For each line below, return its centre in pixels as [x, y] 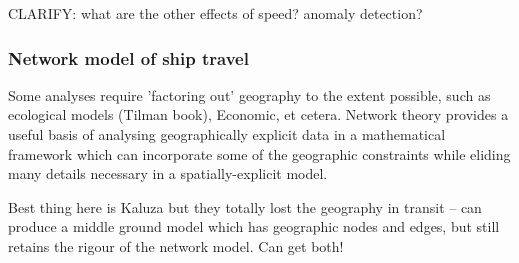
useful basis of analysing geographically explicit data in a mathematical [227, 134]
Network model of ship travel [128, 57]
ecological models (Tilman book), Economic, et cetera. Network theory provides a [258, 114]
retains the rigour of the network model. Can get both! [176, 245]
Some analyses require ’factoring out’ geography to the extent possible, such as [249, 94]
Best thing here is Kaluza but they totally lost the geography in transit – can [245, 206]
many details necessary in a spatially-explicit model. [168, 173]
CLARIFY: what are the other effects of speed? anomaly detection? [215, 13]
